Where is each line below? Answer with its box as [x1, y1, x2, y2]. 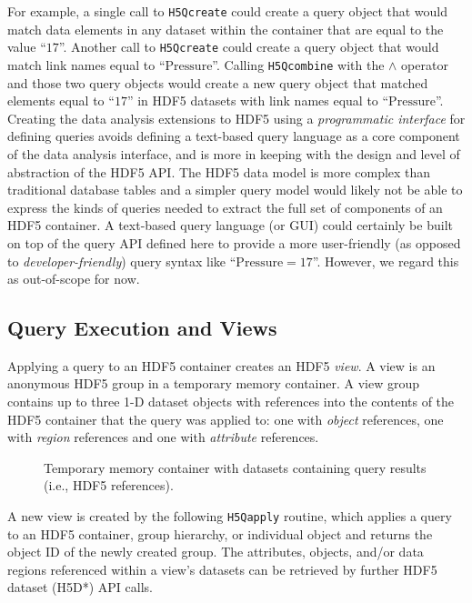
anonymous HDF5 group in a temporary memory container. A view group [7, 374, 419, 393]
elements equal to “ [7, 91, 115, 110]
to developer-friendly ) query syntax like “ [7, 251, 236, 270]
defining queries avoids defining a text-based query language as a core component [7, 126, 460, 146]
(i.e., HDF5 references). [44, 476, 174, 495]
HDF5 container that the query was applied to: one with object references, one [7, 409, 444, 428]
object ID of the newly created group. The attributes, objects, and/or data [7, 542, 424, 561]
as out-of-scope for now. [7, 269, 140, 288]
